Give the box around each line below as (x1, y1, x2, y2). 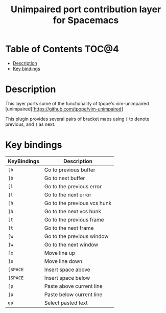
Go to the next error (44, 191, 92, 198)
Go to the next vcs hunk (44, 208, 101, 215)
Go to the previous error (44, 183, 102, 190)
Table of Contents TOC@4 (5, 43, 119, 55)
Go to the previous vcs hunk (44, 199, 112, 207)
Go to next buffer (44, 174, 85, 182)
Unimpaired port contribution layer (10, 4, 161, 15)
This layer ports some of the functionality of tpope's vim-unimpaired (5, 100, 149, 106)
